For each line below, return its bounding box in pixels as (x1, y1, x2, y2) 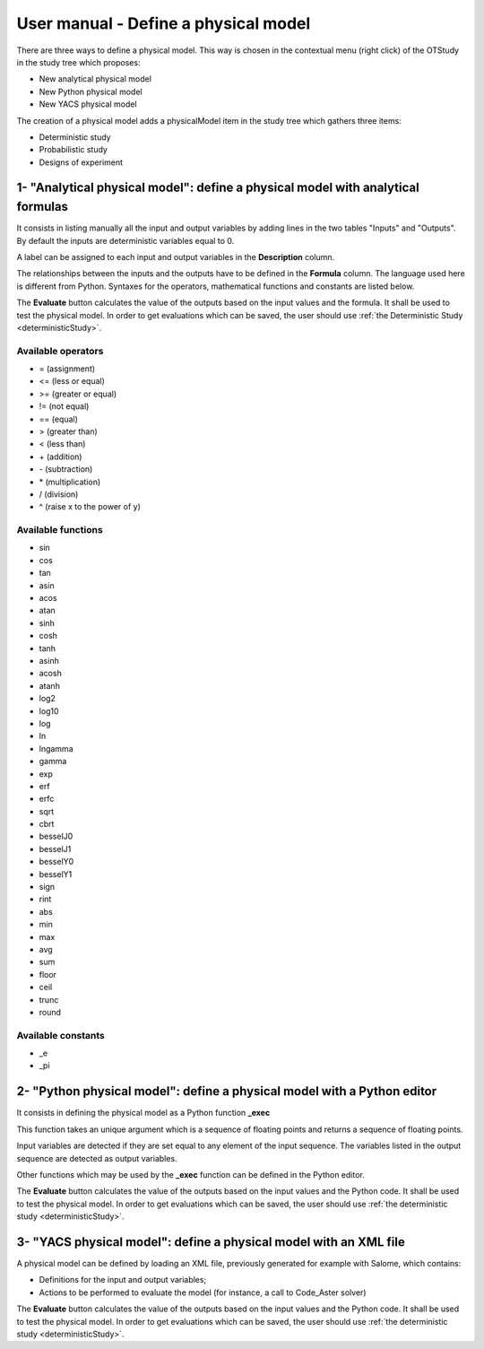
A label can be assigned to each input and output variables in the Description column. (16, 251, 335, 262)
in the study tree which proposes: (16, 57, 141, 67)
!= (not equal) (39, 401, 90, 412)
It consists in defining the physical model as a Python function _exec (16, 1108, 271, 1118)
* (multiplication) (39, 476, 101, 487)
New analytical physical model (39, 74, 152, 84)
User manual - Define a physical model (16, 13, 311, 33)
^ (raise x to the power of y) (39, 501, 141, 512)
